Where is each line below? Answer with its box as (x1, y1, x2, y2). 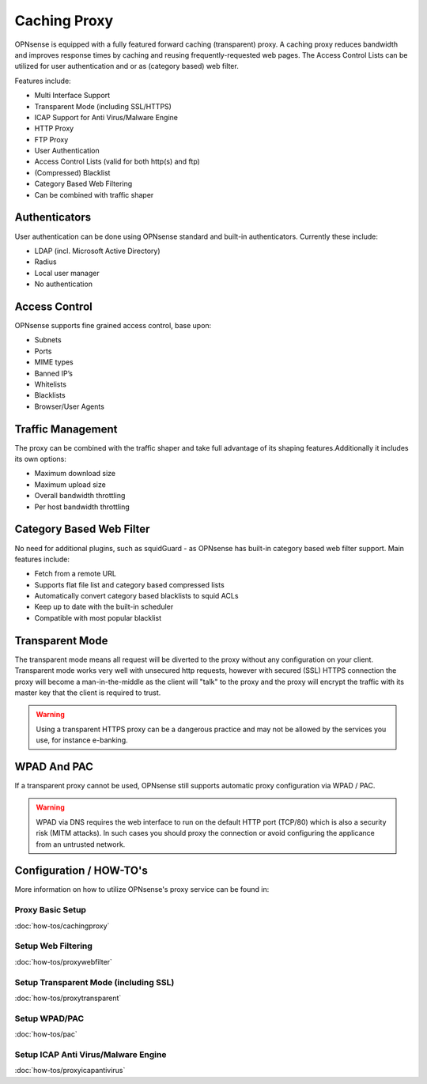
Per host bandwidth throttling (34, 502, 130, 512)
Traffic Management (14, 422, 118, 436)
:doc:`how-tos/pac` (14, 1029, 78, 1039)
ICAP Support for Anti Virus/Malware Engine (34, 112, 178, 122)
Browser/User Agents (34, 402, 104, 411)
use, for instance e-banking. (36, 735, 128, 745)
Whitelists (34, 380, 67, 389)
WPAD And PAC (14, 760, 94, 773)
